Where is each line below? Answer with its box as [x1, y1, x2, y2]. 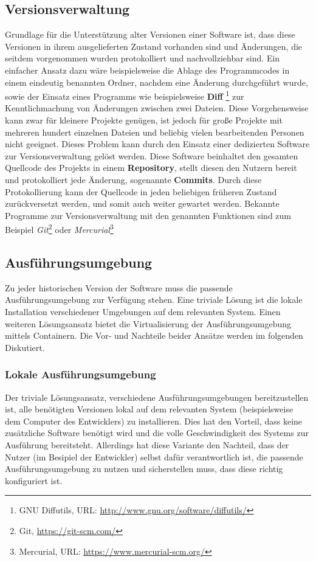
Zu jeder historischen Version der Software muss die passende [5, 281, 233, 294]
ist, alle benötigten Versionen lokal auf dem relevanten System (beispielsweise [5, 403, 294, 415]
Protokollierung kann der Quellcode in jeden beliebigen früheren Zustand [5, 185, 277, 198]
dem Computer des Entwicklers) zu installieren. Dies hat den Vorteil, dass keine [5, 414, 303, 427]
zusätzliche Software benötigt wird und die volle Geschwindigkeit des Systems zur [5, 426, 309, 439]
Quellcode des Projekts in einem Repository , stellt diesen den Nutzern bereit [5, 161, 297, 174]
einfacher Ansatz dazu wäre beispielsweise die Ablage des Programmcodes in [5, 63, 290, 76]
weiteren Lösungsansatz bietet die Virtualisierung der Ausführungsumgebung [5, 317, 292, 330]
